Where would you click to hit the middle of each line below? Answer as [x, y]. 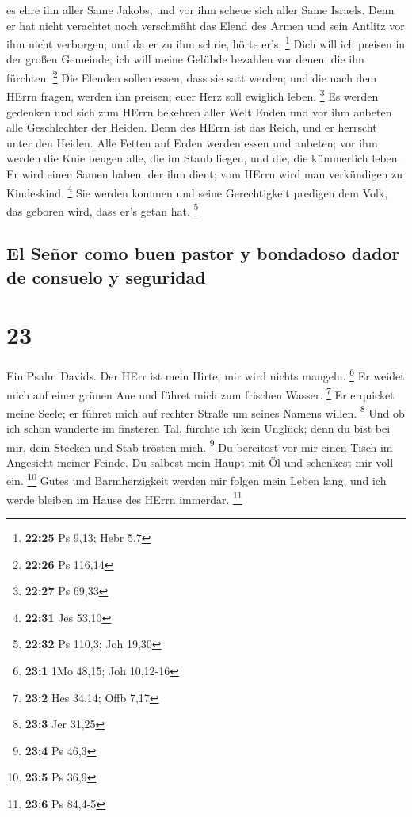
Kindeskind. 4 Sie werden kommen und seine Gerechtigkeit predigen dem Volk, [197, 191]
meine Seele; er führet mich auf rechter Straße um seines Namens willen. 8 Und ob [206, 411]
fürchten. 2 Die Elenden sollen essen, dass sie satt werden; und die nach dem [192, 76]
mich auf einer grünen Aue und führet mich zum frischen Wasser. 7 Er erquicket [200, 393]
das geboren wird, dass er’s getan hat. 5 [103, 209]
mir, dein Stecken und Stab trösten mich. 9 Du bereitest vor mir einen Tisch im [200, 445]
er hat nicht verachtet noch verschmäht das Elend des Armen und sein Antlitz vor [206, 25]
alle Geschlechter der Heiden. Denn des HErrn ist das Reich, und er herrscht [192, 127]
